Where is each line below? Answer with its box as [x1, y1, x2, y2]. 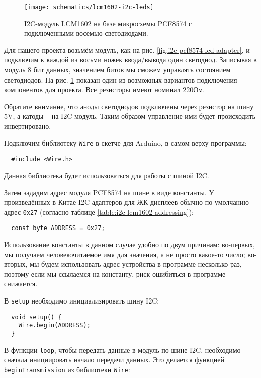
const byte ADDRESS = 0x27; [11, 224, 105, 232]
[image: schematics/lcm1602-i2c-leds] [24, 4, 154, 11]
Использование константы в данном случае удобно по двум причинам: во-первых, [4, 239, 255, 249]
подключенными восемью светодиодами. [24, 28, 148, 38]
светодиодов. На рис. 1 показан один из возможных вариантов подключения [4, 74, 237, 85]
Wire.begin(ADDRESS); [18, 322, 91, 329]
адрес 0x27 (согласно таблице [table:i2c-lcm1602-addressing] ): [4, 206, 194, 217]
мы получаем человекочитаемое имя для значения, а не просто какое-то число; [4, 249, 245, 259]
